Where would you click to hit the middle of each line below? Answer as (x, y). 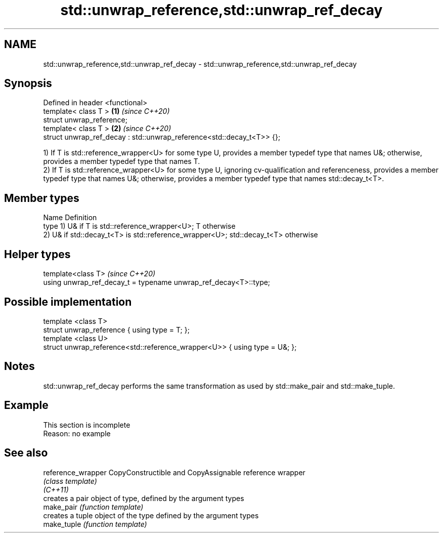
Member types (42, 198)
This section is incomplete (87, 425)
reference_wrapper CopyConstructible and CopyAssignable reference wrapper (174, 472)
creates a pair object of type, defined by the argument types (144, 498)
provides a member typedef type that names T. (122, 161)
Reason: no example (77, 433)
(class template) (70, 481)
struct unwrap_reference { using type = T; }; (116, 329)
